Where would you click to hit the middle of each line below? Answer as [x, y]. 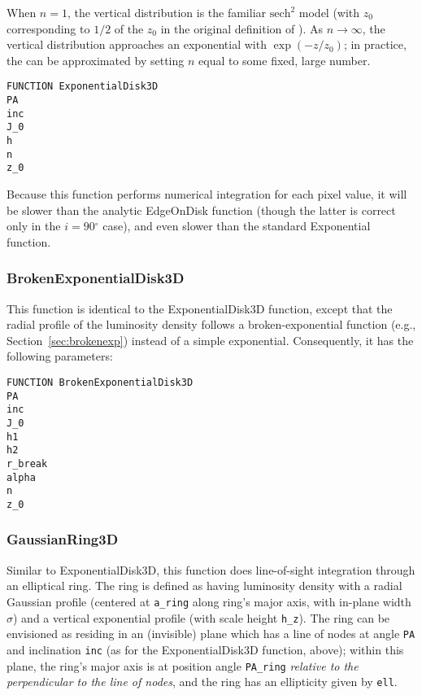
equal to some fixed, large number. [285, 60]
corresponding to [48, 28]
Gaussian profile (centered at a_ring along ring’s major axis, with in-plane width [209, 601]
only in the [34, 226]
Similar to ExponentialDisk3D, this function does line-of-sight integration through [211, 569]
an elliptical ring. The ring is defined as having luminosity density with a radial [204, 586]
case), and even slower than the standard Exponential [237, 226]
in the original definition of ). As [241, 28]
